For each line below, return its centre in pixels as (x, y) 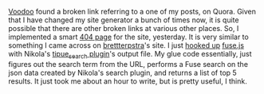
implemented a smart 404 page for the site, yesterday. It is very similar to (128, 37)
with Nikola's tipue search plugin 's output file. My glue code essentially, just (130, 55)
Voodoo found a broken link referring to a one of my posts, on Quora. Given (132, 12)
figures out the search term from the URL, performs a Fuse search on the (128, 64)
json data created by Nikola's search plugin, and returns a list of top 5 (122, 72)
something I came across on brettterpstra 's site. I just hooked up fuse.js (126, 45)
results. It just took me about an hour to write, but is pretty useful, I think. (128, 81)
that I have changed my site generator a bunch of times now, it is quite (124, 20)
